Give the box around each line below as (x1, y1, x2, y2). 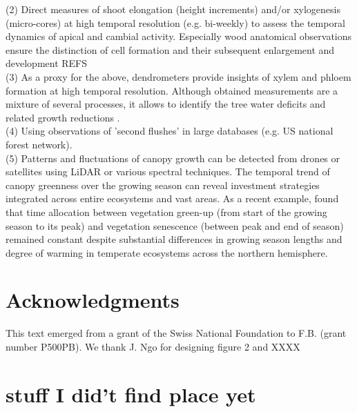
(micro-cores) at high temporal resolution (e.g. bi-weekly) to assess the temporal (6, 15, 345, 30)
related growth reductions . (6, 110, 120, 124)
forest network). (6, 137, 73, 151)
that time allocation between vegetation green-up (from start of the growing (6, 204, 327, 219)
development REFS (6, 56, 88, 70)
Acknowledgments (6, 286, 180, 314)
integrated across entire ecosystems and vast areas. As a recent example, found (6, 191, 339, 206)
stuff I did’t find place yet (6, 380, 256, 408)
